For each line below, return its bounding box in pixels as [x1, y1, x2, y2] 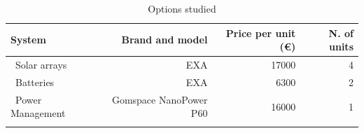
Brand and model [121, 32, 208, 47]
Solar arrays [15, 57, 67, 72]
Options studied [148, 1, 216, 15]
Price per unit [225, 25, 296, 40]
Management [10, 106, 66, 120]
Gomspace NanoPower [111, 92, 208, 106]
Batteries [15, 74, 55, 89]
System [10, 32, 46, 47]
